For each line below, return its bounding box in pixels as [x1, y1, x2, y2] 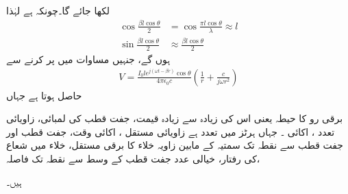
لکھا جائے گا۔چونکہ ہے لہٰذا [6, 3, 110, 17]
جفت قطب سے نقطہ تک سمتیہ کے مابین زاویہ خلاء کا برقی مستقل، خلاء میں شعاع [6, 138, 344, 152]
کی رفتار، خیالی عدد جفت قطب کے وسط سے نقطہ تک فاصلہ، [6, 151, 260, 165]
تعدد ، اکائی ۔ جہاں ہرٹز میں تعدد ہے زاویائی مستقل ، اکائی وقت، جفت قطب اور [6, 124, 335, 138]
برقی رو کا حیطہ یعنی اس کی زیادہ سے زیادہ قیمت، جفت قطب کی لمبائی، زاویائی [6, 111, 343, 125]
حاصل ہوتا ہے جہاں [6, 88, 82, 102]
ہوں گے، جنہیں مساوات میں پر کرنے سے [6, 51, 171, 66]
